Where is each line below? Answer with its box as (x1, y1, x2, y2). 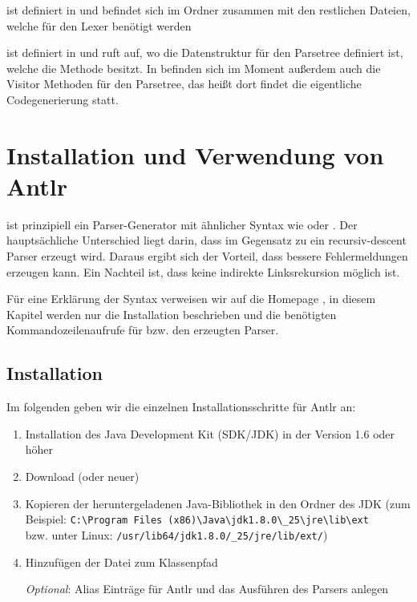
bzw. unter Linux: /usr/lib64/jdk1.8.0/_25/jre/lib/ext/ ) (25, 526, 328, 543)
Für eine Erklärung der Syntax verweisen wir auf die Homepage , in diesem (6, 290, 376, 307)
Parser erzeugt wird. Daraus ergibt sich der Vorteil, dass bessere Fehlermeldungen (6, 248, 408, 265)
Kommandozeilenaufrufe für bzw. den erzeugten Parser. (6, 321, 279, 338)
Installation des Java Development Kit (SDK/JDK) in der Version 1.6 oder (25, 425, 395, 442)
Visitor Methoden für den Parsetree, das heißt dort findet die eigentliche (6, 75, 362, 92)
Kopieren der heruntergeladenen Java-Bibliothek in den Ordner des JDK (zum (25, 495, 411, 511)
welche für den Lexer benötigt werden (6, 17, 192, 34)
